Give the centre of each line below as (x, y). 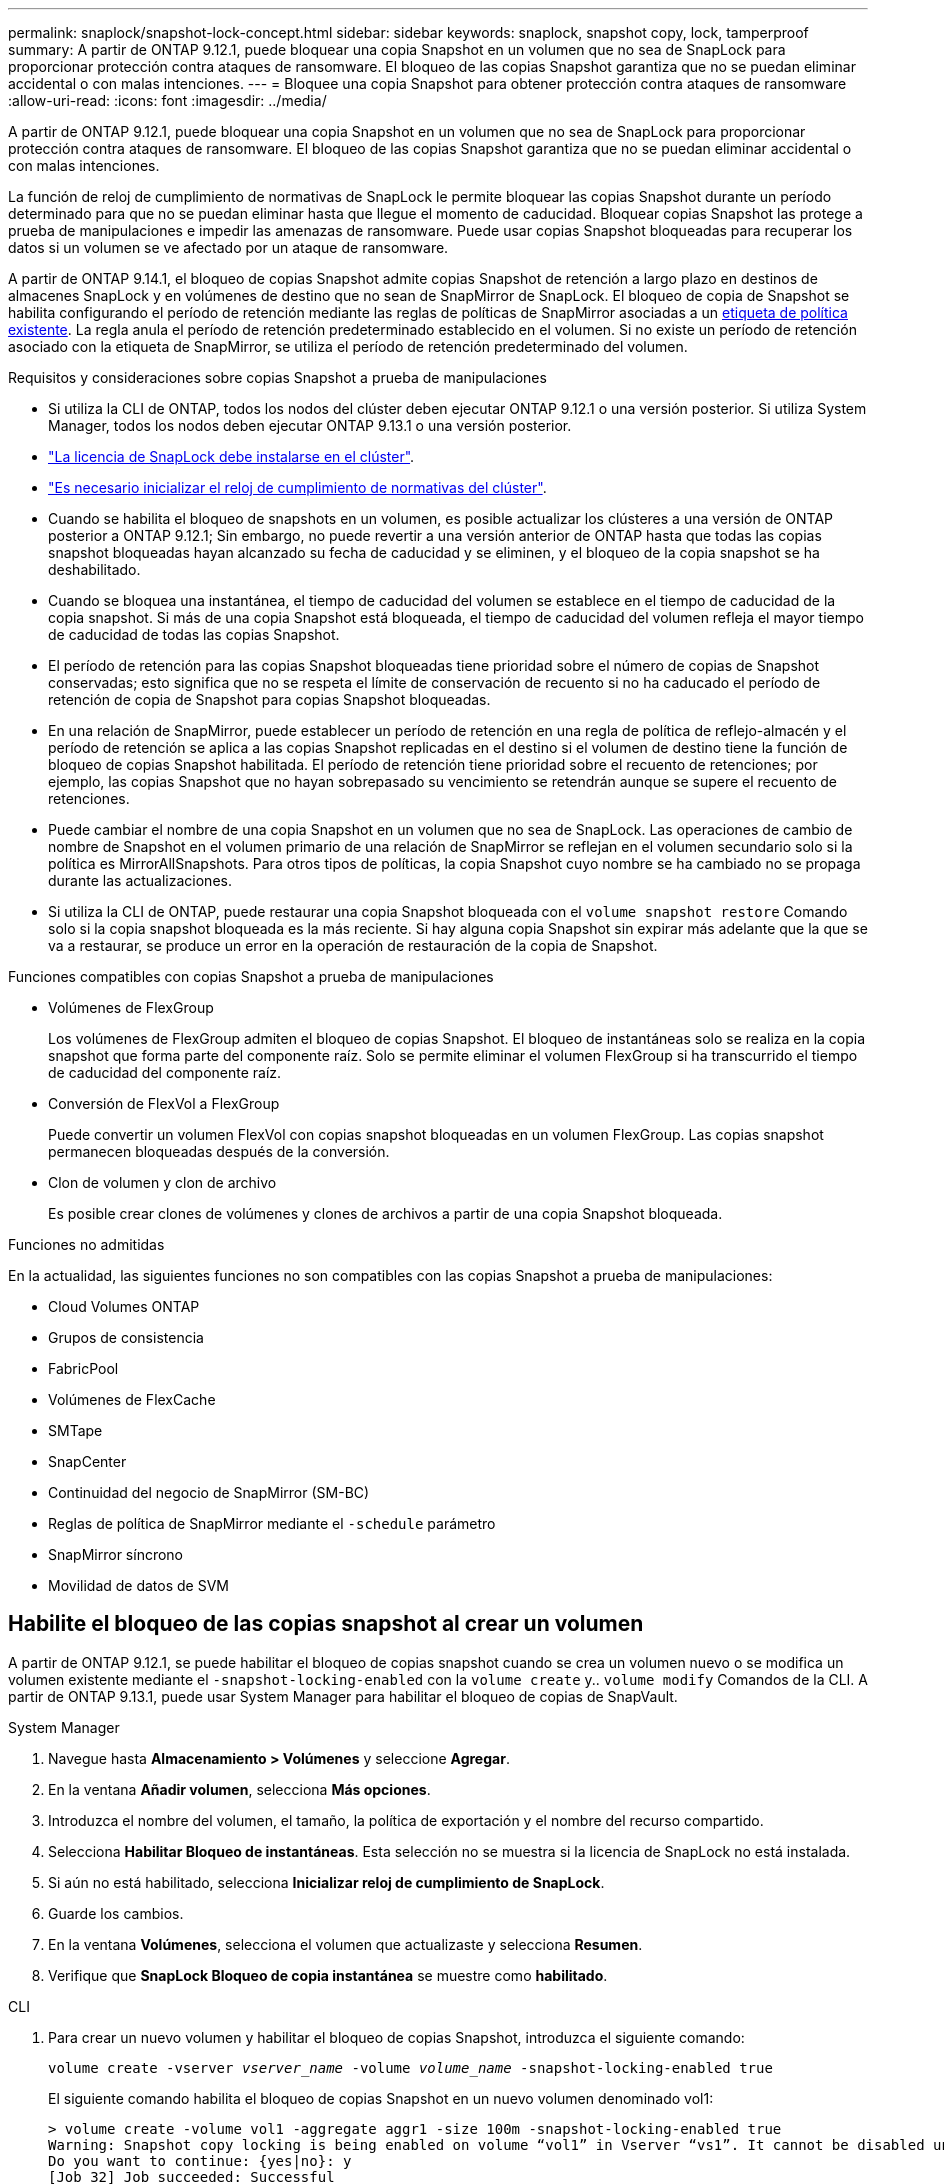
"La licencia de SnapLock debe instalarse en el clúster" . (231, 456)
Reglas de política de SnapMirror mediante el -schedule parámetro (272, 1523)
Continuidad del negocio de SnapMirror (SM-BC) (209, 1492)
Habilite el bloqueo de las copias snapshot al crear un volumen (326, 1624)
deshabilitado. (94, 569)
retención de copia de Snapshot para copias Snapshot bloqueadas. (269, 699)
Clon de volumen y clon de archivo (162, 1182)
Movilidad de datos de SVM (138, 1585)
